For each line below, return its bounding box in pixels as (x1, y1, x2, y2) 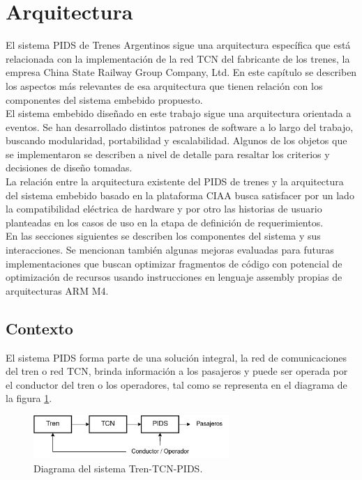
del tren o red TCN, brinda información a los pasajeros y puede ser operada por (6, 364, 348, 378)
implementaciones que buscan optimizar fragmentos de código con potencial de (6, 256, 342, 270)
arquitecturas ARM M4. (6, 283, 109, 297)
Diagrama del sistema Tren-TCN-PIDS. (33, 460, 203, 475)
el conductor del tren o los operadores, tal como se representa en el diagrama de (6, 377, 347, 392)
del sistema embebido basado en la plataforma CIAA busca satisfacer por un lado (6, 187, 354, 202)
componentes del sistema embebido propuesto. (6, 92, 203, 107)
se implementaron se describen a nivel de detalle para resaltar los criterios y (6, 146, 330, 161)
